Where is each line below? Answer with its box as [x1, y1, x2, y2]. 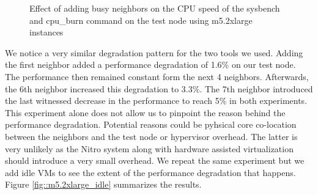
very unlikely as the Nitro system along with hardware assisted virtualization [5, 142, 294, 155]
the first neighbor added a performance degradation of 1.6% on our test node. [5, 58, 296, 71]
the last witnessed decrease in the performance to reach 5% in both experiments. [5, 94, 308, 107]
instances [29, 26, 64, 39]
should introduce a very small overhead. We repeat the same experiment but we [5, 154, 305, 167]
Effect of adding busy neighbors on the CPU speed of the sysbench [29, 2, 280, 14]
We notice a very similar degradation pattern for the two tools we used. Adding [5, 46, 303, 59]
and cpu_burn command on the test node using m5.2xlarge [29, 13, 253, 26]
